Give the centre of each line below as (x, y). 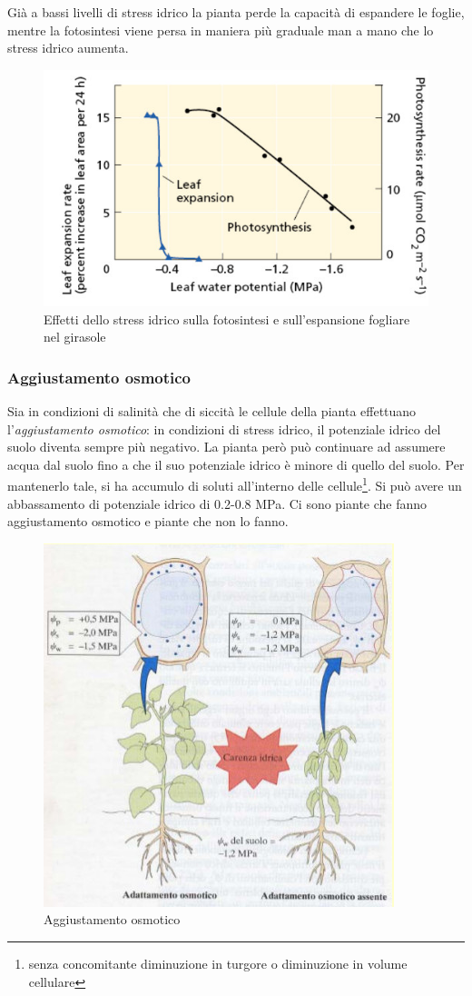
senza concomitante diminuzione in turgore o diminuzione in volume (218, 964)
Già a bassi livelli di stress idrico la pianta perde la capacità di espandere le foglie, (236, 12)
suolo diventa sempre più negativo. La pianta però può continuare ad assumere (226, 447)
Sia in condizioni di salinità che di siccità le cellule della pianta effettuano (212, 411)
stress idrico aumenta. (68, 48)
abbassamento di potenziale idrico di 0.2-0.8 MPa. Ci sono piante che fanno (217, 503)
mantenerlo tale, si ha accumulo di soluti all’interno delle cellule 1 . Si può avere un (235, 484)
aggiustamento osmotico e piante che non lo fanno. (148, 521)
